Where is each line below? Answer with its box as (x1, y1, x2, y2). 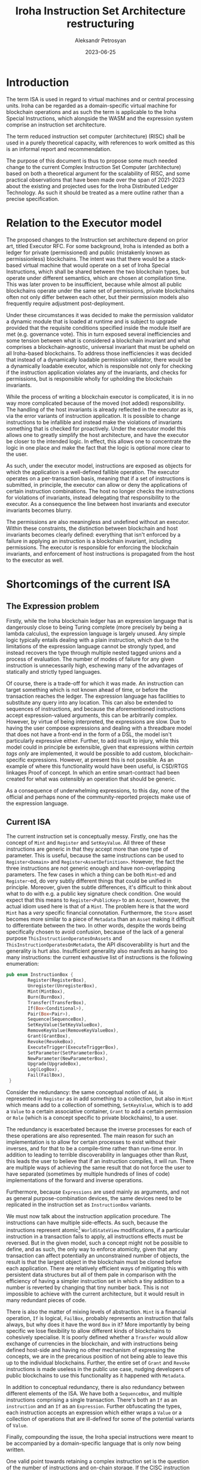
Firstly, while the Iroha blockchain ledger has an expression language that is (6, 617, 193, 624)
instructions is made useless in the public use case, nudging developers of (6, 1365, 190, 1372)
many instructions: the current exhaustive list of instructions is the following (6, 954, 193, 961)
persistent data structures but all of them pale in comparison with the (6, 1271, 176, 1278)
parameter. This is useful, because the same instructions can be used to (6, 852, 184, 859)
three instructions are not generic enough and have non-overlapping (6, 864, 175, 872)
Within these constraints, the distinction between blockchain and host (6, 525, 178, 532)
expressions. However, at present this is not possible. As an (27, 756, 174, 763)
